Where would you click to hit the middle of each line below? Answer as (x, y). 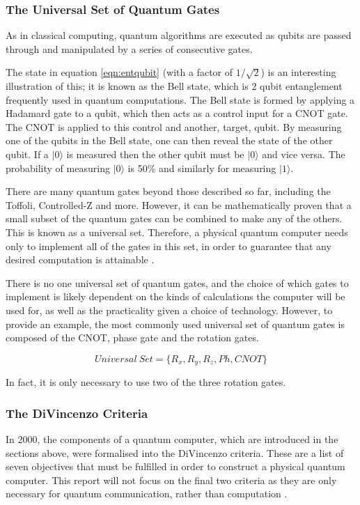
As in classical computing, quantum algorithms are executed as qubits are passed (179, 35)
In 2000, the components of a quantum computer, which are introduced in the (172, 438)
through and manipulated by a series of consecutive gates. (129, 48)
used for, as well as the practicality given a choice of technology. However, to (169, 310)
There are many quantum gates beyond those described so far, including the (168, 191)
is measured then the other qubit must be (155, 154)
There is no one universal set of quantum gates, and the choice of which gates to (177, 282)
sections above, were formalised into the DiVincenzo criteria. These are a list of (175, 452)
